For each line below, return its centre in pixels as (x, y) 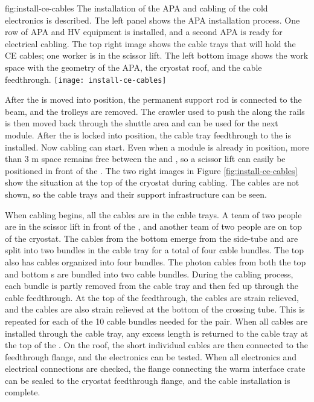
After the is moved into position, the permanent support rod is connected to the (153, 99)
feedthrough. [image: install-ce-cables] (86, 79)
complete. (23, 392)
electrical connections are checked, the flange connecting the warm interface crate (155, 368)
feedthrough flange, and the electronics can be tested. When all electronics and (151, 356)
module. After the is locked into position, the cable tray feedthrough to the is (148, 135)
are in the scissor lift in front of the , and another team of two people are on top (153, 226)
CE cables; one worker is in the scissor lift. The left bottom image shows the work (157, 55)
